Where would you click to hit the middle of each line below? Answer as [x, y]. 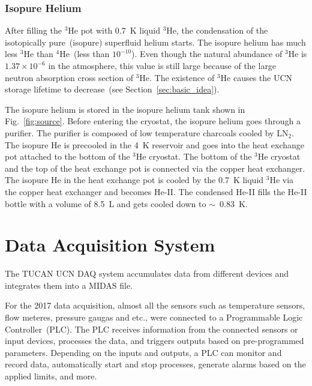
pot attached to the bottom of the [67, 156]
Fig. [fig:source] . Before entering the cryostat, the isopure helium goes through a [153, 121]
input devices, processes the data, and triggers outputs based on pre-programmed [154, 341]
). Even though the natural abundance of [207, 54]
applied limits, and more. [51, 376]
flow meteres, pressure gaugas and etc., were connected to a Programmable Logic [154, 317]
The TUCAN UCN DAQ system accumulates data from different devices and [147, 273]
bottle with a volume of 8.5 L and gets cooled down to [106, 203]
